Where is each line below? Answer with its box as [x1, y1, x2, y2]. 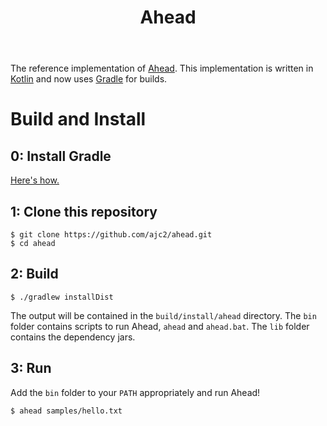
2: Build [10, 266, 59, 283]
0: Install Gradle [10, 147, 112, 165]
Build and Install [10, 108, 147, 131]
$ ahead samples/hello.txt [10, 406, 123, 416]
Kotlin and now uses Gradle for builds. [10, 73, 168, 85]
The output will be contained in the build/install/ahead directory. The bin [10, 309, 317, 321]
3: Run [10, 360, 52, 377]
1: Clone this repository [10, 203, 158, 220]
